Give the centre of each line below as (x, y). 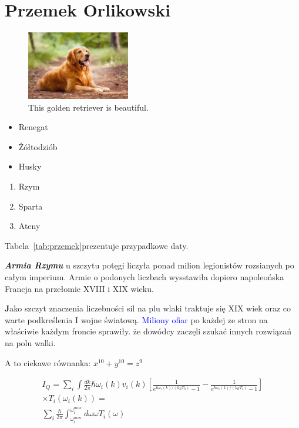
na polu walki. (30, 343)
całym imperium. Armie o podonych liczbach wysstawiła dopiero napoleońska (145, 277)
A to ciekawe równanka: (48, 362)
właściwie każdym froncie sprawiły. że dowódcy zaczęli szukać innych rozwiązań (148, 331)
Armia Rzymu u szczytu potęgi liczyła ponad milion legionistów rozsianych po (149, 265)
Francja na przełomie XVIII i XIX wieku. (79, 288)
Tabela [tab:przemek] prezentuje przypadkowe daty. (97, 245)
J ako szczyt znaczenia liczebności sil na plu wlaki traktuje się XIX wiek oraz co (148, 308)
